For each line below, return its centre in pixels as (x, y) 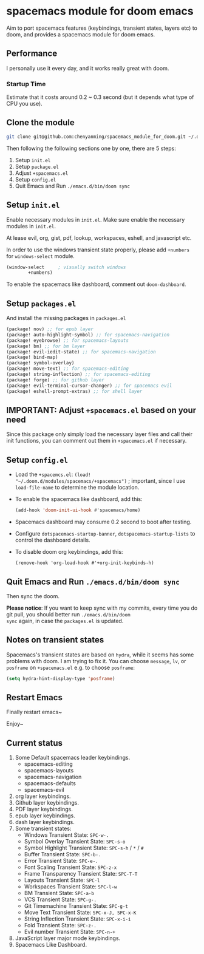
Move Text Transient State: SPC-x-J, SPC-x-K (80, 913)
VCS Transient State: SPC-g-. (60, 899)
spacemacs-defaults (50, 783)
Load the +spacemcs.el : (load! (53, 474)
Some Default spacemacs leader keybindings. (73, 758)
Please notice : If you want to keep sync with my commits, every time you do (102, 608)
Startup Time (26, 84)
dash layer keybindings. (45, 822)
